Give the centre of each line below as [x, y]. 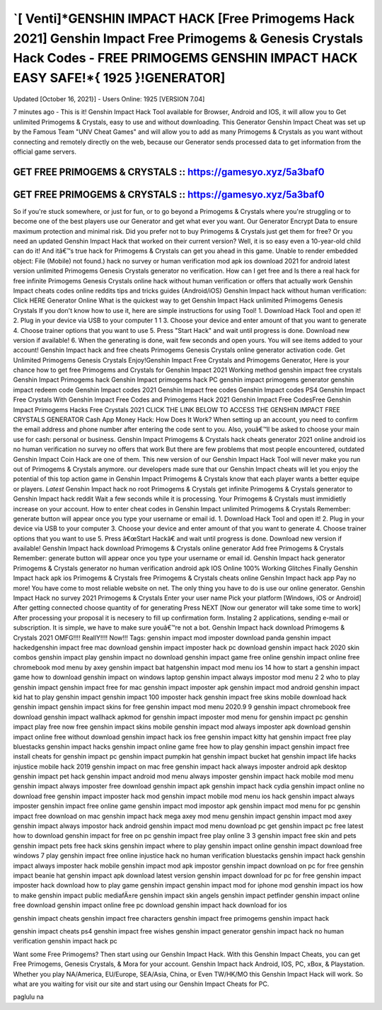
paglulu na [28, 997]
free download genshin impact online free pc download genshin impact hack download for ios [150, 905]
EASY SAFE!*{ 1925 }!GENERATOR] [119, 78]
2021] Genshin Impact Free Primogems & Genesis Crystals [188, 38]
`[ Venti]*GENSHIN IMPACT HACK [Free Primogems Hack [184, 18]
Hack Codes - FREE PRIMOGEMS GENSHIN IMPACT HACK [185, 58]
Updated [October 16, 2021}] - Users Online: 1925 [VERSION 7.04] [109, 98]
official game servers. [45, 152]
